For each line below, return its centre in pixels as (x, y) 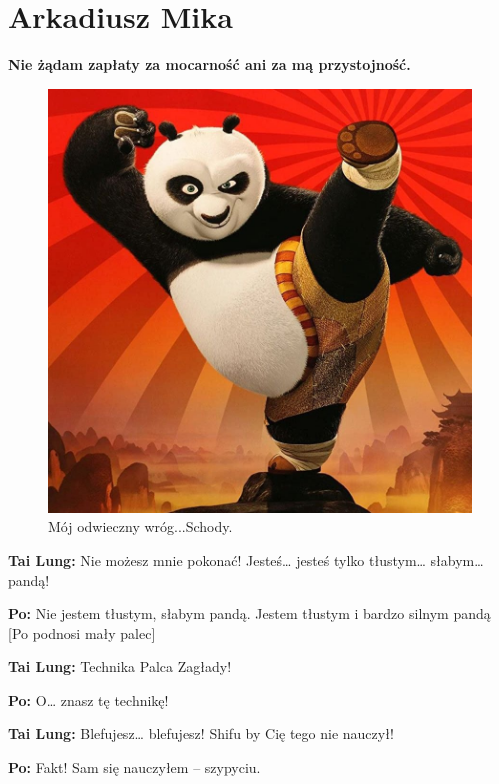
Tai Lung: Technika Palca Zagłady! (120, 666)
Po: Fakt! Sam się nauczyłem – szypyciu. (134, 767)
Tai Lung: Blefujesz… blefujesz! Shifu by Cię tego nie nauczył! (201, 733)
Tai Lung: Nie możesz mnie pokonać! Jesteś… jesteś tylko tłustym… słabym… (246, 559)
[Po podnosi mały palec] (82, 632)
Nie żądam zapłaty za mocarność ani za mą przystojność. (209, 64)
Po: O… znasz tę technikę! (88, 699)
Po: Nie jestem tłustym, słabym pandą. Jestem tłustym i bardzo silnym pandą (249, 613)
